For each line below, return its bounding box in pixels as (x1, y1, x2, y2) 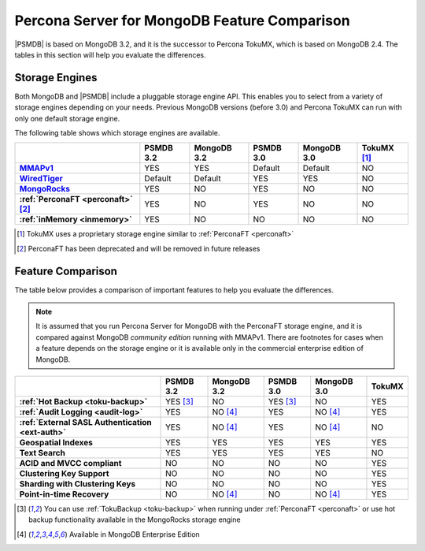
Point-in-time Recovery (19, 489, 109, 500)
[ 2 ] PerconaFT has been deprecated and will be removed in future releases (17, 244, 261, 253)
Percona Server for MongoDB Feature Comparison (14, 12, 350, 29)
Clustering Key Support (19, 468, 109, 479)
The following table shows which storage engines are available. (14, 128, 220, 138)
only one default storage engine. (14, 114, 120, 123)
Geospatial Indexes (19, 437, 94, 449)
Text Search (19, 448, 66, 459)
